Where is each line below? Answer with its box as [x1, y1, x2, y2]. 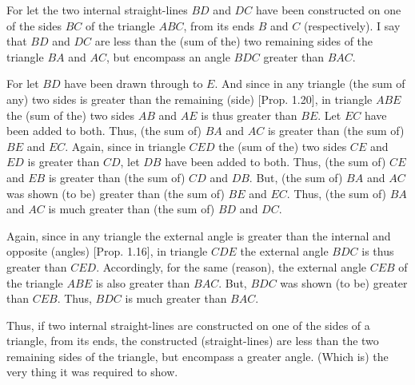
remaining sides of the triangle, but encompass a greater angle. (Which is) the [6, 347, 389, 364]
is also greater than [95, 274, 190, 291]
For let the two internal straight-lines [6, 2, 188, 18]
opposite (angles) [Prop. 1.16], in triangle [6, 243, 208, 260]
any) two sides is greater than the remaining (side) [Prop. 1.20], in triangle [6, 90, 373, 107]
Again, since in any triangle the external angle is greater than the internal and [6, 227, 391, 244]
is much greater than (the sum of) [48, 200, 215, 217]
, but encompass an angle [106, 48, 230, 65]
